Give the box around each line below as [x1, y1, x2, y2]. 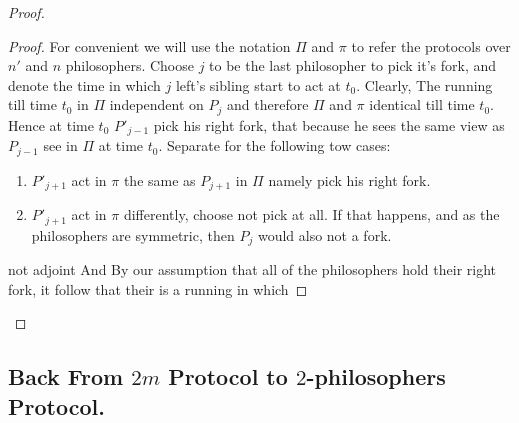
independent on [109, 94, 204, 115]
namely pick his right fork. [268, 169, 431, 190]
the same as [123, 169, 196, 190]
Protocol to [168, 361, 288, 392]
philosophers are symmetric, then [31, 224, 235, 245]
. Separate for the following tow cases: [158, 135, 391, 156]
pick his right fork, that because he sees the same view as [153, 114, 505, 135]
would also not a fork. [257, 224, 392, 245]
